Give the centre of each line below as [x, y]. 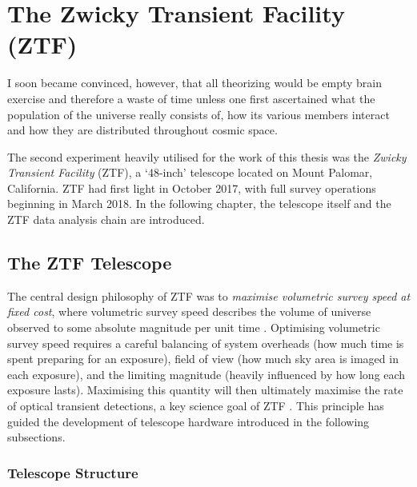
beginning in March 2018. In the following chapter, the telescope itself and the [199, 204]
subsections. [36, 437]
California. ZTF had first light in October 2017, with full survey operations [192, 188]
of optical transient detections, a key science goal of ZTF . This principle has [196, 406]
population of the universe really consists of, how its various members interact [198, 114]
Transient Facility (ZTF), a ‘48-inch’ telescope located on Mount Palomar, [190, 172]
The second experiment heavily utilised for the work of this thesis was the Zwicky [207, 156]
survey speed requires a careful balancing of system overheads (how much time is [206, 343]
